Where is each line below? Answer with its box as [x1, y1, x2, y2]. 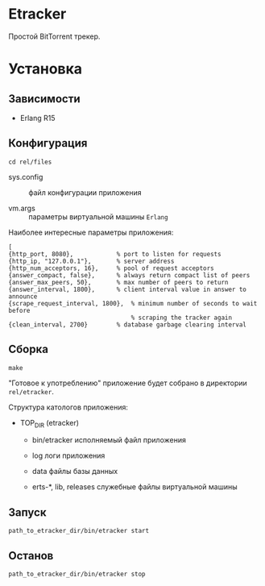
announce [8, 292, 38, 301]
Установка [8, 60, 83, 78]
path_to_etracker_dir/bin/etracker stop [8, 570, 147, 578]
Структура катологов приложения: [8, 402, 129, 412]
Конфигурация [8, 136, 88, 150]
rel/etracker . [8, 386, 54, 396]
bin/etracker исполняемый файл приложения [31, 435, 187, 445]
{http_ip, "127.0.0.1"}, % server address [8, 257, 175, 265]
